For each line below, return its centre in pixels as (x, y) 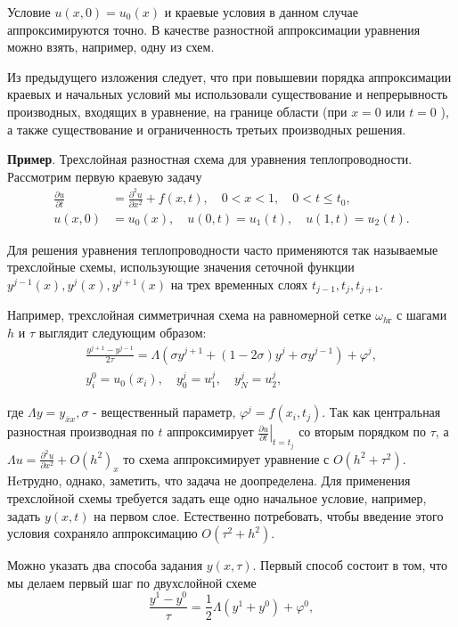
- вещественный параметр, (164, 412)
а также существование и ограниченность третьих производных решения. (207, 129)
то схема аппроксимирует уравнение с (226, 458)
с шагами (422, 315)
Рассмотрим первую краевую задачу (105, 176)
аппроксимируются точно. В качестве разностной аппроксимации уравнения (214, 29)
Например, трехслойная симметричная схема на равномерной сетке (189, 315)
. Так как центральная (381, 412)
